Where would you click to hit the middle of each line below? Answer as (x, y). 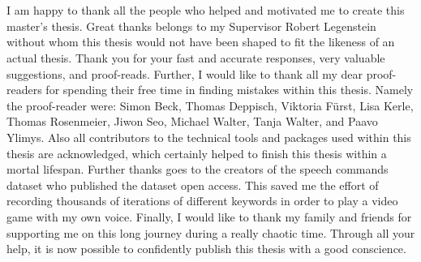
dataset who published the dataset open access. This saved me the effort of (193, 185)
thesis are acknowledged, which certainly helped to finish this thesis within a (197, 153)
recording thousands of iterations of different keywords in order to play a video (202, 201)
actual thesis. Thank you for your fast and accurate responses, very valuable (196, 57)
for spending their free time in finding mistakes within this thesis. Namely (230, 90)
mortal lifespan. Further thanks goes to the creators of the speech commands (198, 169)
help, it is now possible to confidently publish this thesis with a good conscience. (206, 249)
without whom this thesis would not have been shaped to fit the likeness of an (201, 42)
